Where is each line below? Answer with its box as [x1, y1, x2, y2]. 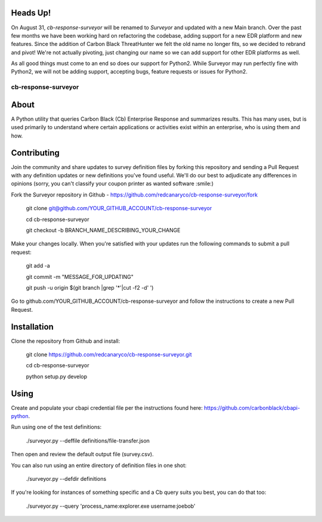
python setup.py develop [26, 373, 88, 380]
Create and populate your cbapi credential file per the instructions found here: [11, 404, 203, 412]
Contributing [11, 148, 60, 158]
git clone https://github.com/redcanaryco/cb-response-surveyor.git [26, 351, 192, 358]
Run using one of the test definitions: [11, 423, 102, 431]
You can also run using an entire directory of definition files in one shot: [11, 462, 187, 469]
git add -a [26, 262, 50, 269]
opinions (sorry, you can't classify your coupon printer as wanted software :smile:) [11, 180, 214, 188]
